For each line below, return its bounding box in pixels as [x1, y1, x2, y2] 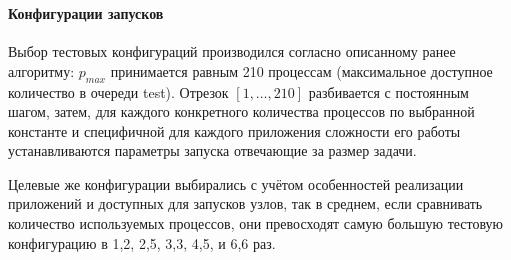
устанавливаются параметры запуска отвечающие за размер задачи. [8, 140, 417, 161]
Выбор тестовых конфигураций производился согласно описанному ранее [8, 41, 456, 62]
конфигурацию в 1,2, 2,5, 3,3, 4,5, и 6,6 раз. [8, 232, 276, 253]
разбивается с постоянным [308, 81, 469, 102]
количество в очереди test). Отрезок [8, 81, 229, 102]
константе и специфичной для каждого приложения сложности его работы [8, 120, 461, 141]
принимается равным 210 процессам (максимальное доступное [110, 60, 493, 81]
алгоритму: [8, 60, 75, 81]
